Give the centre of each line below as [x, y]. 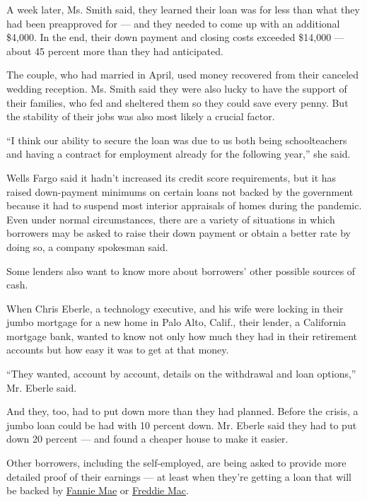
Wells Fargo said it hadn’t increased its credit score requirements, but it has [171, 177]
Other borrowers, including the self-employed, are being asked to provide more [176, 463]
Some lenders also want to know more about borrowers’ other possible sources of [181, 270]
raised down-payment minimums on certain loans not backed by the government [180, 191]
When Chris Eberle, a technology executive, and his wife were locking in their [175, 308]
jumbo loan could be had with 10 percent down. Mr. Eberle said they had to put [182, 425]
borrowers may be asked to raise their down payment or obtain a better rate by [179, 233]
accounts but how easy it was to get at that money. [118, 350]
